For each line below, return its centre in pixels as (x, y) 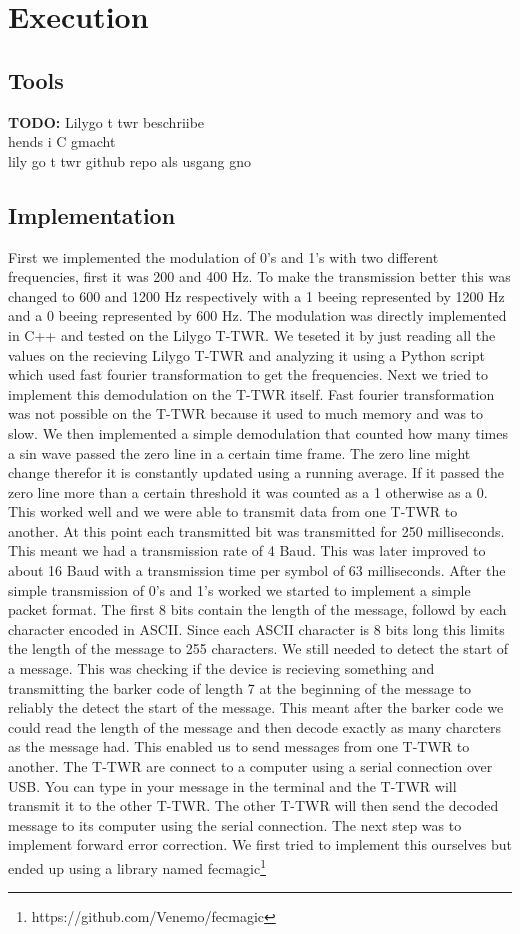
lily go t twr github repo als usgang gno (129, 160)
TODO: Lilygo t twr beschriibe (106, 121)
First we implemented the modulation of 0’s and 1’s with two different (223, 256)
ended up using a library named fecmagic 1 (137, 866)
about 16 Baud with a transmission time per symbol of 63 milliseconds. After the (257, 570)
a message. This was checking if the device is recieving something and (221, 668)
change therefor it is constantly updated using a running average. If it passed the (256, 472)
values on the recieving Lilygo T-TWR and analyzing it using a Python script (246, 354)
